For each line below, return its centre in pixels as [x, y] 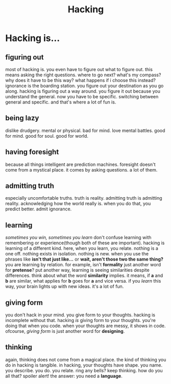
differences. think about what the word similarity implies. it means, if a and [84, 275]
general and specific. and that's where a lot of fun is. [61, 102]
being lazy [22, 118]
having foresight [32, 152]
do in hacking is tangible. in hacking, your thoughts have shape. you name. [84, 365]
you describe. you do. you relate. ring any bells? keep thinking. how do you [84, 370]
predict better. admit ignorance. [39, 209]
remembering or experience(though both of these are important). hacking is [85, 243]
